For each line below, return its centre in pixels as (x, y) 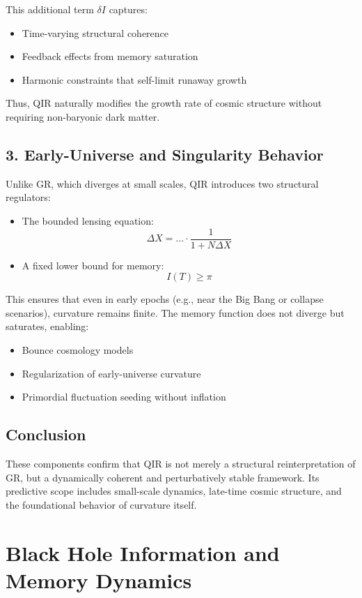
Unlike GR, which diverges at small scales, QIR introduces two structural (162, 183)
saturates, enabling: (47, 326)
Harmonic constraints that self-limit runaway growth (134, 79)
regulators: (28, 197)
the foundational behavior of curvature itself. (101, 504)
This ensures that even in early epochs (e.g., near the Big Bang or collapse (165, 299)
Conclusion (46, 434)
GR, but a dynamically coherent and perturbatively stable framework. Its (163, 477)
